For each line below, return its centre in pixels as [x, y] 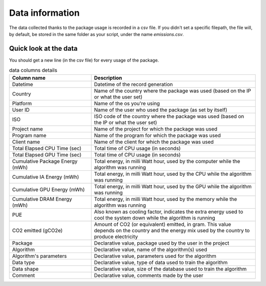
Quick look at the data [43, 48]
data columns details [33, 70]
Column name [29, 78]
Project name [28, 129]
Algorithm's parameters [39, 256]
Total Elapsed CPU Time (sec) [47, 148]
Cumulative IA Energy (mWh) [46, 177]
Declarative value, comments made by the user [149, 275]
